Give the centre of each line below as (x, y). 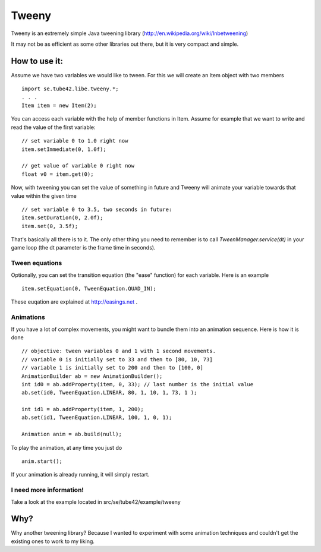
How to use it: (37, 61)
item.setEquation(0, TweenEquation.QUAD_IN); (89, 289)
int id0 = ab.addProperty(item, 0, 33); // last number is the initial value (138, 384)
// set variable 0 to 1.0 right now (75, 141)
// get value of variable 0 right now (78, 166)
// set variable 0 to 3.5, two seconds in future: (97, 209)
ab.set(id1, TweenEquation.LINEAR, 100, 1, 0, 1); (97, 418)
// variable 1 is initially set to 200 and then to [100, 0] (112, 368)
